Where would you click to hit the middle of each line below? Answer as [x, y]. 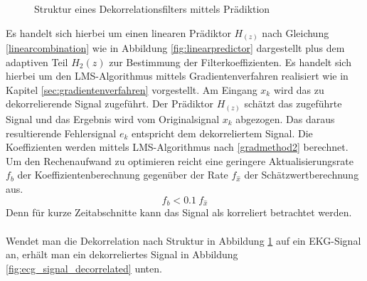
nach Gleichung [296, 32]
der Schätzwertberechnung [302, 175]
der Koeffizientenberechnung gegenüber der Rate [123, 175]
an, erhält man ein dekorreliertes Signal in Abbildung [122, 254]
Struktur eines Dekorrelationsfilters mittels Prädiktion [152, 9]
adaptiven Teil [37, 62]
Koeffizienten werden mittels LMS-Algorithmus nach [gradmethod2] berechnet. [177, 147]
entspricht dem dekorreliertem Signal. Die [222, 133]
